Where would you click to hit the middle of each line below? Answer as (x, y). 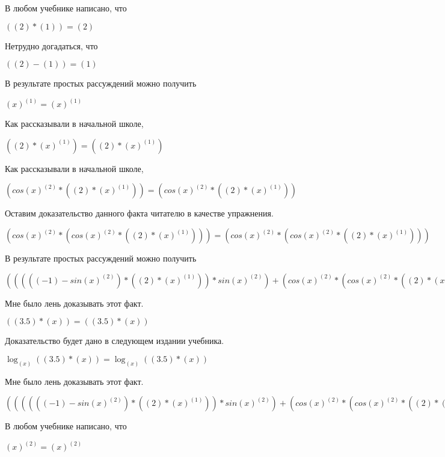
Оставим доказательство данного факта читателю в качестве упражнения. (139, 213)
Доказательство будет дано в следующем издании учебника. (115, 341)
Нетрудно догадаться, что (51, 45)
